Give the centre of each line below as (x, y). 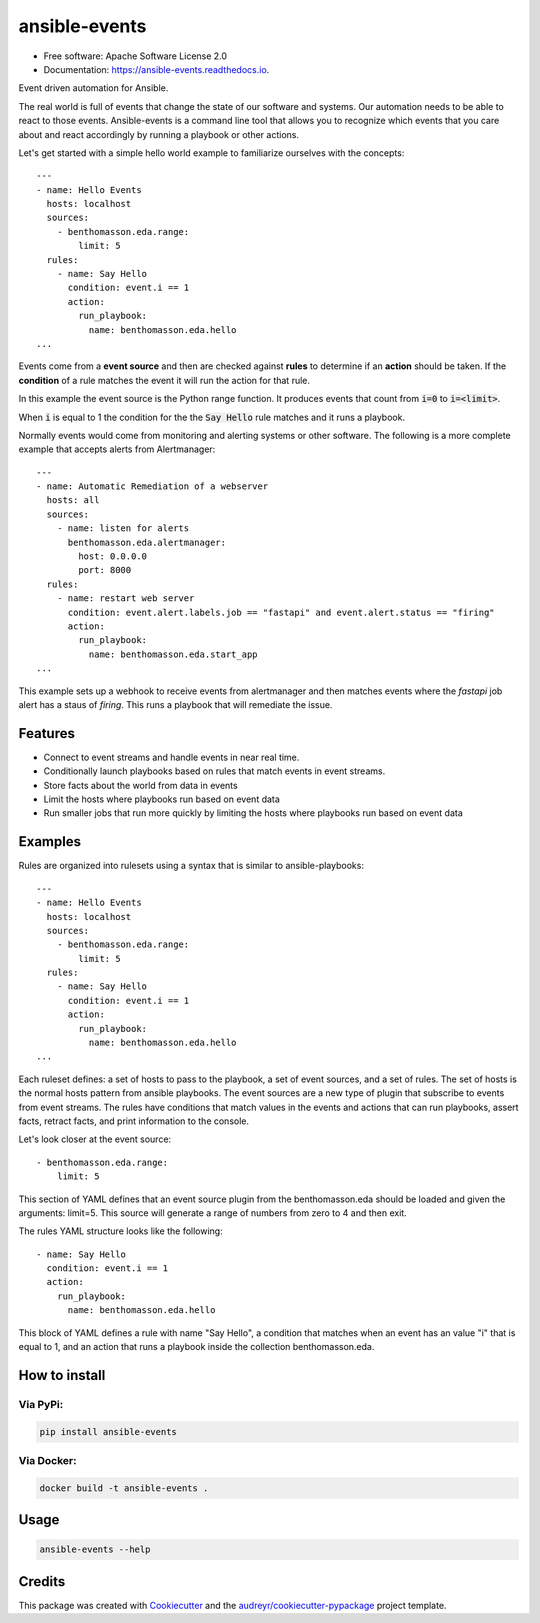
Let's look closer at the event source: (95, 1139)
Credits (42, 1581)
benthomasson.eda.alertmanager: (147, 542)
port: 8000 (105, 570)
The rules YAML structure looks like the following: (121, 1231)
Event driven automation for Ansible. (93, 88)
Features (46, 733)
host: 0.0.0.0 (113, 556)
